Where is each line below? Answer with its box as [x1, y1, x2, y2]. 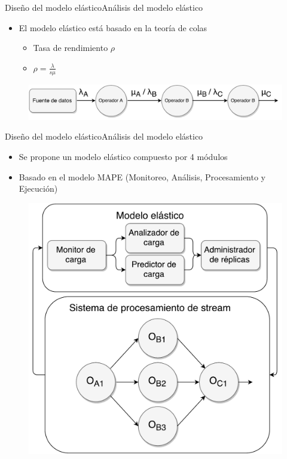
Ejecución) [19, 182, 58, 195]
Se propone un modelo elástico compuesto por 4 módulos [19, 150, 228, 162]
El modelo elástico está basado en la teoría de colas [19, 21, 207, 34]
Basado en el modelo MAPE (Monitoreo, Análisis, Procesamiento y [19, 170, 266, 183]
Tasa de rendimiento [33, 41, 108, 54]
